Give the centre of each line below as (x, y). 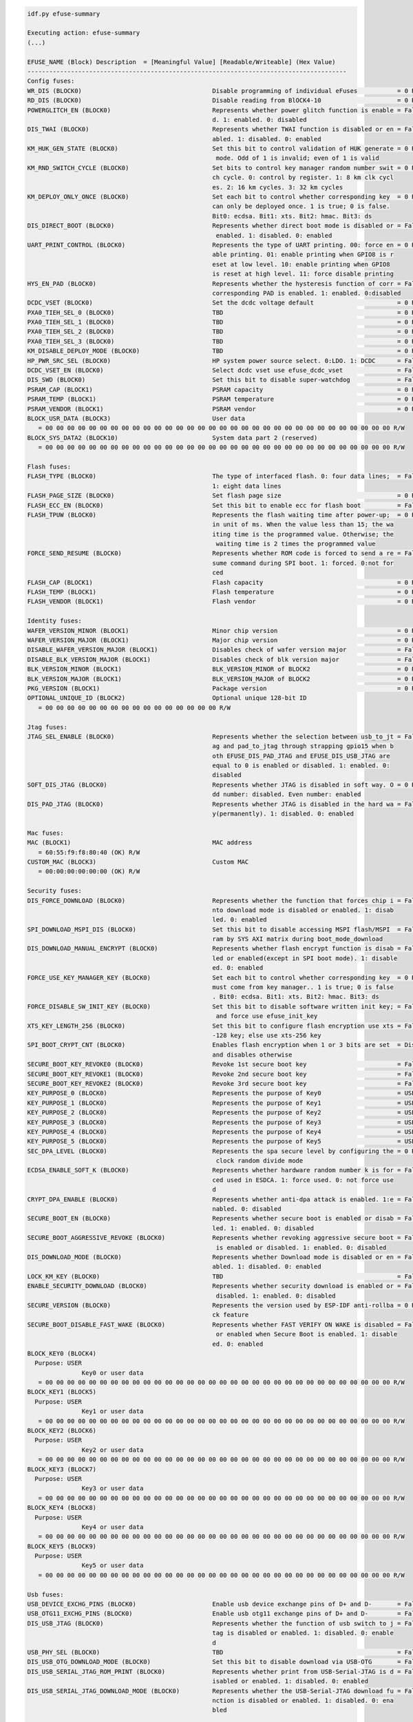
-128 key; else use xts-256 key (267, 1036)
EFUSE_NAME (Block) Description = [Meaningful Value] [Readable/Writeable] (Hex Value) (182, 62)
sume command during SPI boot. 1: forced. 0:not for (303, 563)
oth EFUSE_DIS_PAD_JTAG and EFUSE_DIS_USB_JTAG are (301, 756)
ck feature (231, 1315)
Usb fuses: (45, 1594)
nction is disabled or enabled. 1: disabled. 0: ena (303, 1700)
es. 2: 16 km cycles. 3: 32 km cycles (278, 187)
